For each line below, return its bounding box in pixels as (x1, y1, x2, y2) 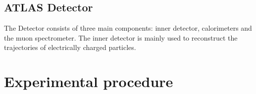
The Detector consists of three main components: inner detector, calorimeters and (4, 23, 252, 33)
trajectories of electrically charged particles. (4, 42, 136, 52)
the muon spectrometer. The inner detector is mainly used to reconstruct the (4, 32, 238, 43)
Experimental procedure (4, 71, 173, 92)
